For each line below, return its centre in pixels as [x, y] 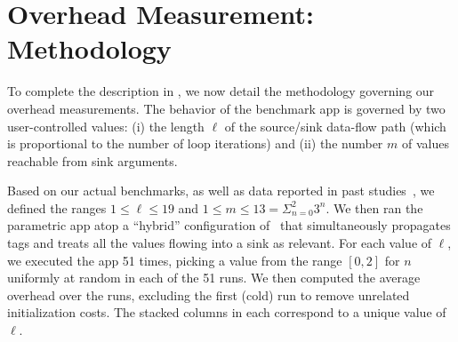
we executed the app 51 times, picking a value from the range [175, 260]
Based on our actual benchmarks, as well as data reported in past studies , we [221, 191]
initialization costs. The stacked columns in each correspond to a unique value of [227, 312]
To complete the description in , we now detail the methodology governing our [221, 91]
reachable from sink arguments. [92, 160]
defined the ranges [57, 207]
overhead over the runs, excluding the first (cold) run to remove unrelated [209, 294]
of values [425, 143]
